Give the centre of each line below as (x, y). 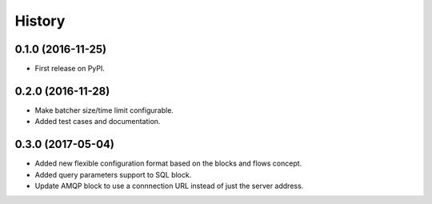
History (40, 21)
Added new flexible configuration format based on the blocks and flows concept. (168, 163)
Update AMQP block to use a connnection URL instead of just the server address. (169, 186)
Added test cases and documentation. (98, 122)
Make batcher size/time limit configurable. (104, 110)
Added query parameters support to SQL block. (113, 174)
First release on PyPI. (70, 69)
